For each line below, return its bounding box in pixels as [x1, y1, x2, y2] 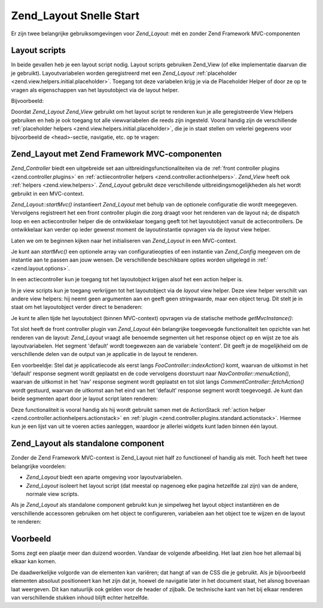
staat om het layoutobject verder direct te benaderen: [11, 303, 143, 311]
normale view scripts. [26, 490, 79, 497]
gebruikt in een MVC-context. [11, 190, 84, 197]
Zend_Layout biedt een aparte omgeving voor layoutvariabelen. [26, 473, 182, 481]
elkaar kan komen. [11, 558, 57, 565]
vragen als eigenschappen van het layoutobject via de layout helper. [11, 86, 179, 93]
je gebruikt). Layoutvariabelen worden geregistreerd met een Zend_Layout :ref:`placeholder [11, 69, 237, 77]
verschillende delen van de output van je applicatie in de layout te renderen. [11, 351, 199, 358]
